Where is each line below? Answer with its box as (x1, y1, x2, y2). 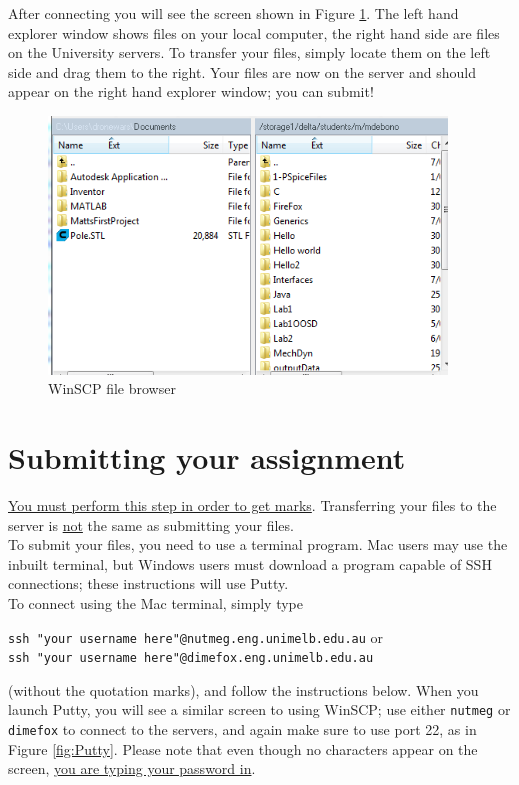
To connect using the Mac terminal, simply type (8, 592, 303, 613)
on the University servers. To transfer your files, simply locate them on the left (8, 42, 491, 63)
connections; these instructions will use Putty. (8, 573, 289, 594)
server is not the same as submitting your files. (8, 514, 294, 535)
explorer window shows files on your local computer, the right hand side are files (8, 22, 500, 43)
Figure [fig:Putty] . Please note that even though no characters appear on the (8, 738, 478, 759)
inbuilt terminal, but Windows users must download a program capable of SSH (8, 553, 492, 574)
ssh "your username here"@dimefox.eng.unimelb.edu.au (8, 651, 374, 666)
